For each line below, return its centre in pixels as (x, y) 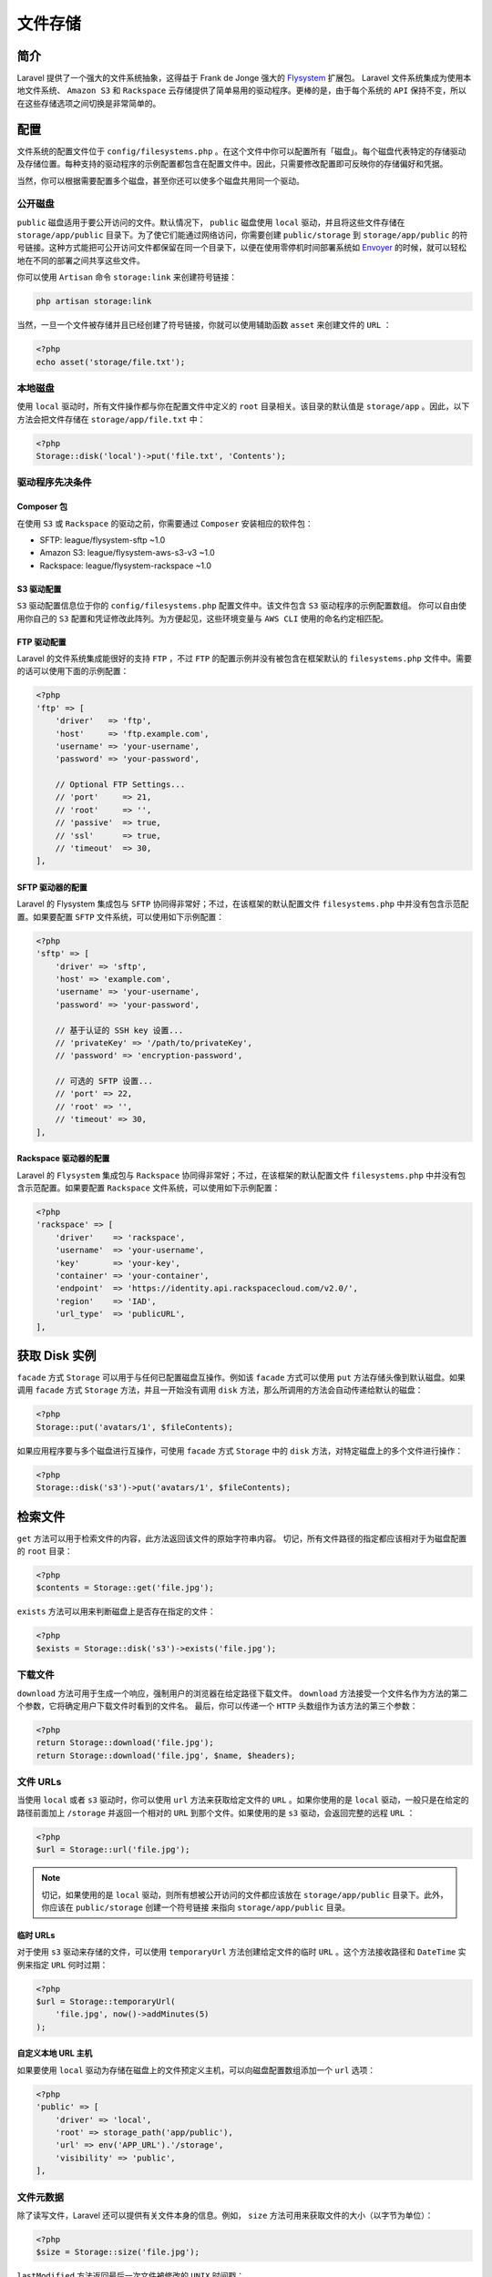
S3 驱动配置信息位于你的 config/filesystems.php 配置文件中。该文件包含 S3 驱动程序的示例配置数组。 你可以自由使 (241, 606)
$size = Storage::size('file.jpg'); (118, 2252)
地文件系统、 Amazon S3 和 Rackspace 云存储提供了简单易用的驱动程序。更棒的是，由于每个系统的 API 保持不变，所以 (241, 90)
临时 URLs (36, 1935)
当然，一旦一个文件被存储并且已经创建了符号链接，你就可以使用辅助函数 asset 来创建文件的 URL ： (204, 325)
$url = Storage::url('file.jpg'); (113, 1850)
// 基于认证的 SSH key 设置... (119, 1030)
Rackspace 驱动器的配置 (63, 1159)
